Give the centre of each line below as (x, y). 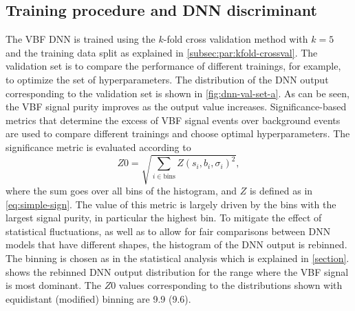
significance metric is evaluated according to (98, 147)
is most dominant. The (53, 285)
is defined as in (281, 191)
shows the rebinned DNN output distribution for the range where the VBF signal (177, 271)
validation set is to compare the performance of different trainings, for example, (173, 66)
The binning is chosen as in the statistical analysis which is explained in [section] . (177, 258)
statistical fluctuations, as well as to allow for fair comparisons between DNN (168, 231)
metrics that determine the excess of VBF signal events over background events (173, 120)
